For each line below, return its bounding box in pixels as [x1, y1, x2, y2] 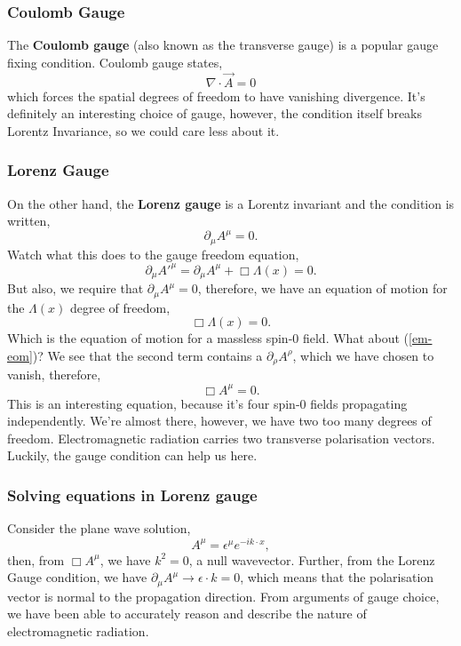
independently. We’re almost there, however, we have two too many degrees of [7, 411, 432, 430]
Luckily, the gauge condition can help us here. [7, 446, 258, 465]
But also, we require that [7, 279, 144, 298]
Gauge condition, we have [7, 568, 147, 586]
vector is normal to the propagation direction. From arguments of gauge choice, [7, 586, 440, 605]
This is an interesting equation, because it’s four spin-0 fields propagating [7, 394, 408, 412]
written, [7, 211, 51, 230]
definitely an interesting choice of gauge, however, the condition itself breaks [7, 104, 423, 123]
